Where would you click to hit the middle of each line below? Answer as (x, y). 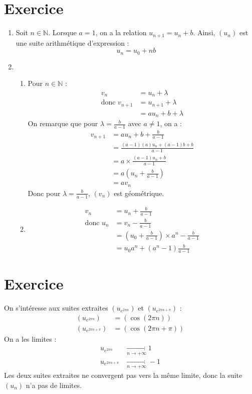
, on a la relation (121, 32)
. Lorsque (62, 32)
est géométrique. (139, 193)
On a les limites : (30, 338)
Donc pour (44, 193)
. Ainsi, (204, 32)
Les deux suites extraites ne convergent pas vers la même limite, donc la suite (123, 375)
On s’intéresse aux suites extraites (56, 308)
